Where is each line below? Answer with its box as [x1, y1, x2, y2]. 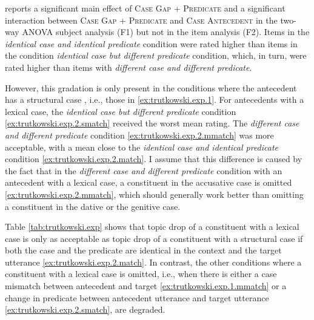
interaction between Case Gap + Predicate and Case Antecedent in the [5, 13, 278, 26]
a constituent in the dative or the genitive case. [5, 200, 181, 212]
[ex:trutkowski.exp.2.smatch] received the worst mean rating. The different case [5, 117, 299, 129]
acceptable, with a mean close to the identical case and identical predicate [5, 140, 279, 153]
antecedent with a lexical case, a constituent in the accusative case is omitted [5, 176, 292, 189]
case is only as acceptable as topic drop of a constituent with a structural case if [5, 232, 303, 244]
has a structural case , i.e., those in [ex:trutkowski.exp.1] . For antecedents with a [5, 93, 304, 106]
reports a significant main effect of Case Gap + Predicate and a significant [5, 2, 286, 14]
